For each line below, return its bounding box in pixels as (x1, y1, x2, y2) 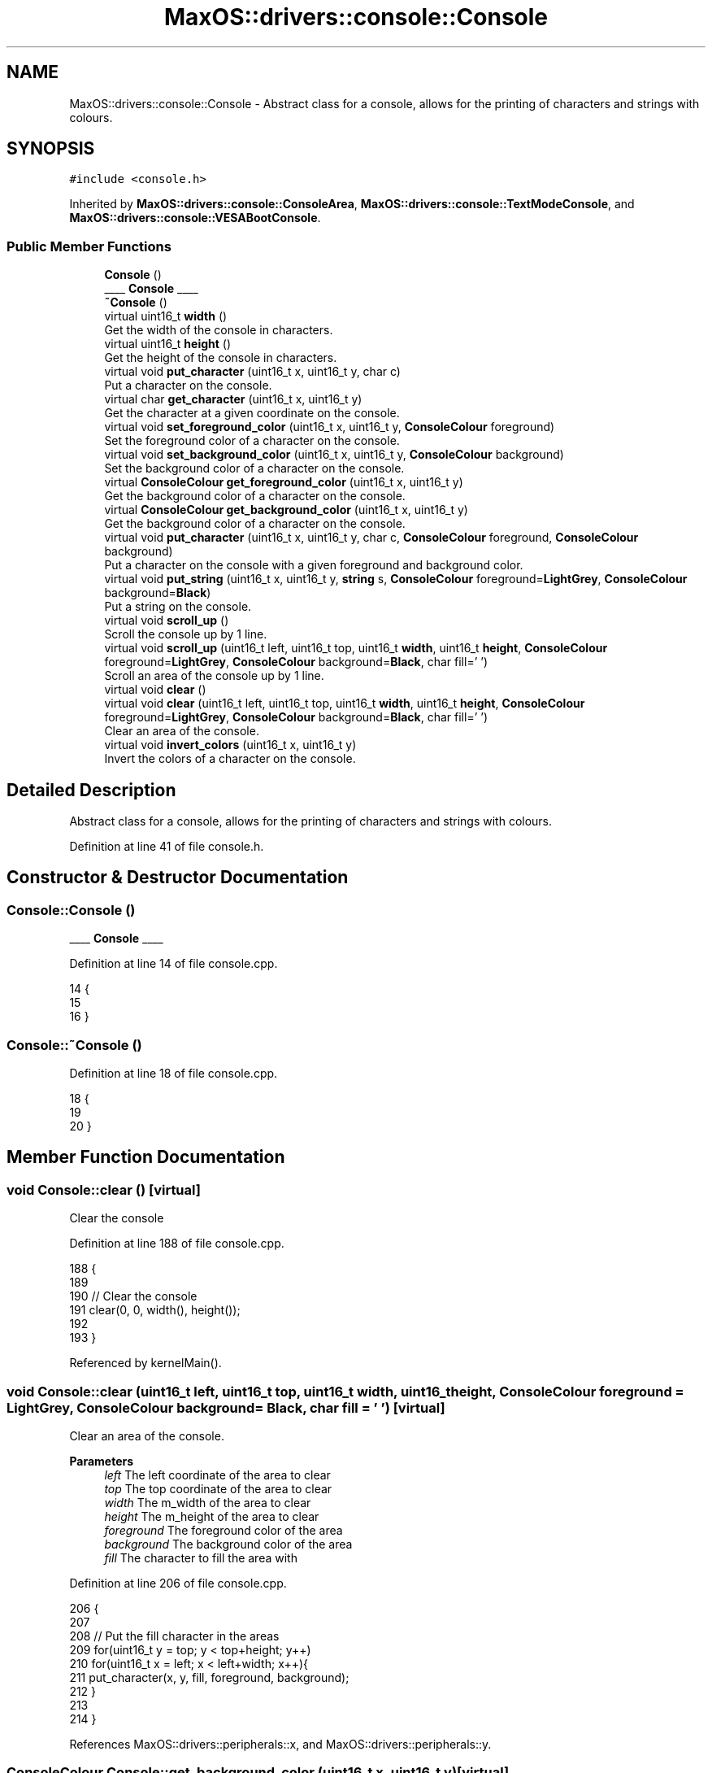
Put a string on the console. (104, 599, 252, 614)
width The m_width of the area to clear (104, 1495, 311, 1509)
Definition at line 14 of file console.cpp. (69, 956, 278, 971)
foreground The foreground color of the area (104, 1523, 343, 1537)
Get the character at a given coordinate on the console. (104, 406, 400, 420)
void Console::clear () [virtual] (7, 1181, 201, 1198)
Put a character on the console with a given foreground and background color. (104, 558, 523, 573)
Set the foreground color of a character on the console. (104, 433, 400, 448)
